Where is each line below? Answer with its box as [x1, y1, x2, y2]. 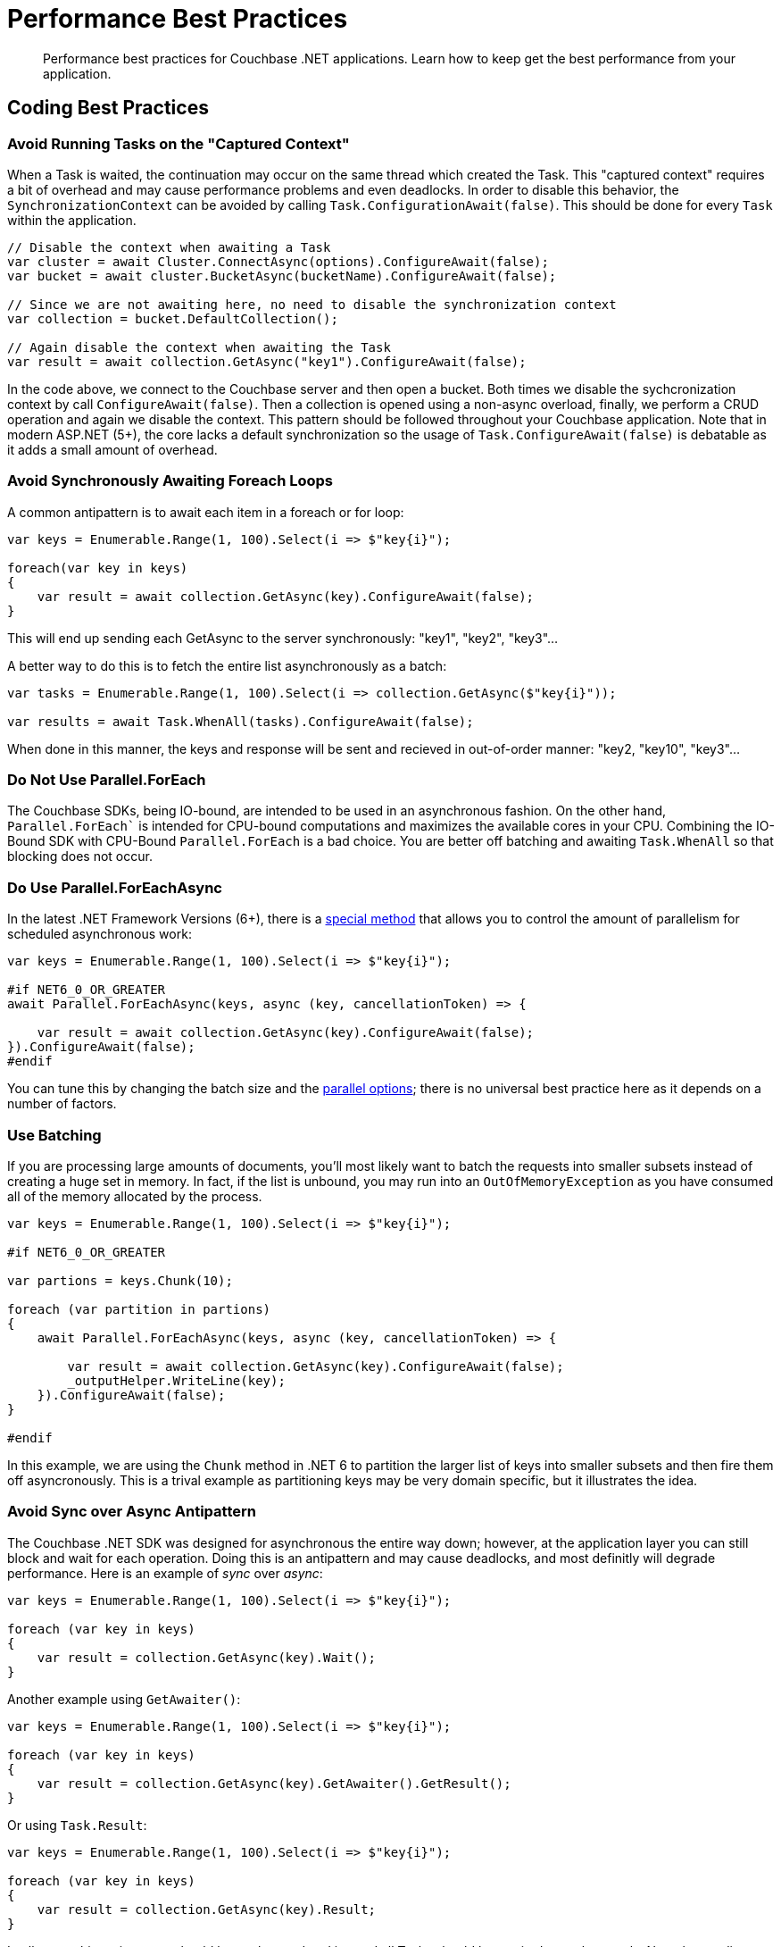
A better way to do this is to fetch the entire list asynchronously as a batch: [7, 657, 447, 673]
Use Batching [7, 1125, 102, 1144]
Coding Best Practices [7, 96, 209, 120]
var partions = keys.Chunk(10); [7, 1273, 233, 1288]
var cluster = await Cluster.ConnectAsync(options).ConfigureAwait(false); [7, 254, 549, 269]
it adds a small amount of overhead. [7, 441, 218, 457]
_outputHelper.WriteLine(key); [67, 1373, 286, 1388]
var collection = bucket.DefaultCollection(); [7, 311, 338, 326]
